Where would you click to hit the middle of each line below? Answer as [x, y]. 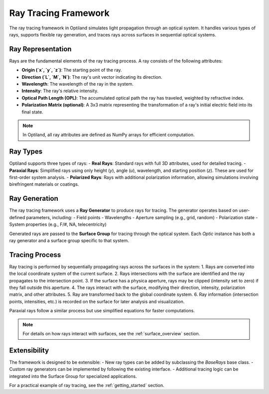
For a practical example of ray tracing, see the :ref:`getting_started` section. [87, 386]
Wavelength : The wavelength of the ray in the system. [78, 84]
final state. [32, 112]
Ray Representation [40, 49]
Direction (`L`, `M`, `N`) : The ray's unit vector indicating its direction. [92, 77]
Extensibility [29, 350]
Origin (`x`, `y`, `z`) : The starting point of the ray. [72, 70]
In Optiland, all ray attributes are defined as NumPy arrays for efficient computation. [109, 135]
